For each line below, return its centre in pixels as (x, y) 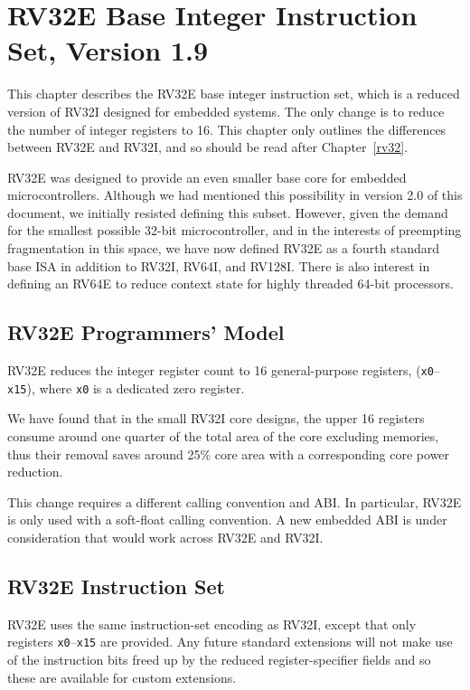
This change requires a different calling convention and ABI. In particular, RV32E (235, 501)
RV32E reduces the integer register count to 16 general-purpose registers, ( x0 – (224, 370)
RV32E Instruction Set (116, 586)
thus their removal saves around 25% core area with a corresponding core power (229, 454)
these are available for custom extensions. (122, 677)
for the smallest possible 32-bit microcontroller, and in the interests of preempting (235, 230)
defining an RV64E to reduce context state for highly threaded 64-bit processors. (231, 284)
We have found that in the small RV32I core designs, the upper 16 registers (216, 418)
